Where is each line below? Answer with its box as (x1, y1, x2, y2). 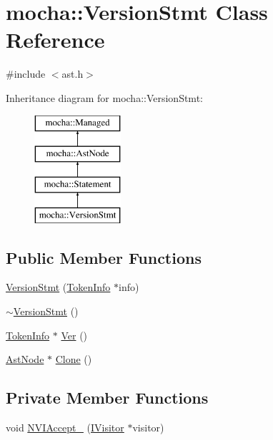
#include (6, 66, 46, 81)
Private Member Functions (6, 387, 209, 409)
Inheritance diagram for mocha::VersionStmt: (6, 90, 203, 105)
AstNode (6, 352, 44, 367)
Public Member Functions (6, 246, 202, 268)
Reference (6, 25, 105, 54)
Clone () (55, 352, 92, 367)
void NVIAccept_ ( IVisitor (6, 420, 124, 435)
